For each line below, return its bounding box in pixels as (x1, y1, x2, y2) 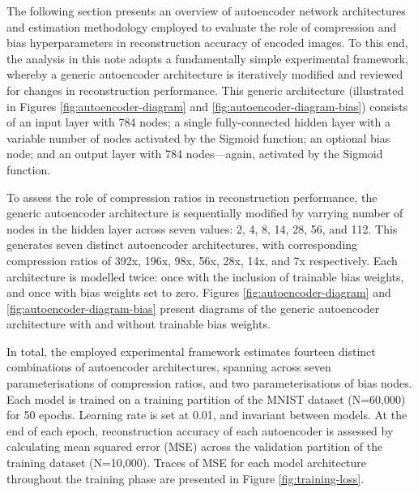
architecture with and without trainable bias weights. (6, 315, 271, 332)
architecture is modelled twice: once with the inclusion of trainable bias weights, (6, 268, 404, 285)
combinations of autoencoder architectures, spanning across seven (6, 358, 331, 375)
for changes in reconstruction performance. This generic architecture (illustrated (6, 81, 404, 98)
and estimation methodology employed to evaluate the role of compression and (6, 18, 397, 35)
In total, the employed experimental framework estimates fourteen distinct (6, 342, 376, 359)
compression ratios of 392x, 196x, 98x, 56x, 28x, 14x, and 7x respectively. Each (6, 251, 398, 268)
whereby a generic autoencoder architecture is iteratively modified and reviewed (6, 66, 403, 83)
